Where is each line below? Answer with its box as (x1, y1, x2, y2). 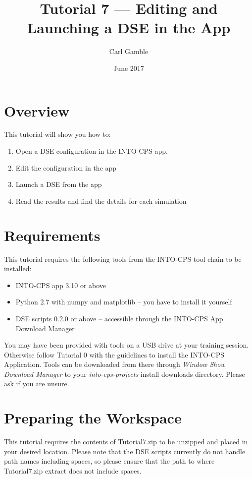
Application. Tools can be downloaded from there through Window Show (4, 359, 225, 369)
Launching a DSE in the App (27, 17, 231, 38)
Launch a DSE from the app (15, 179, 102, 189)
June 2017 (113, 62, 144, 73)
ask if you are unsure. (4, 378, 69, 389)
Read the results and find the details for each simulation (15, 195, 187, 206)
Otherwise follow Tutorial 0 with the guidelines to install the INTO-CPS (4, 349, 225, 359)
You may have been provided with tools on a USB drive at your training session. (4, 340, 249, 350)
